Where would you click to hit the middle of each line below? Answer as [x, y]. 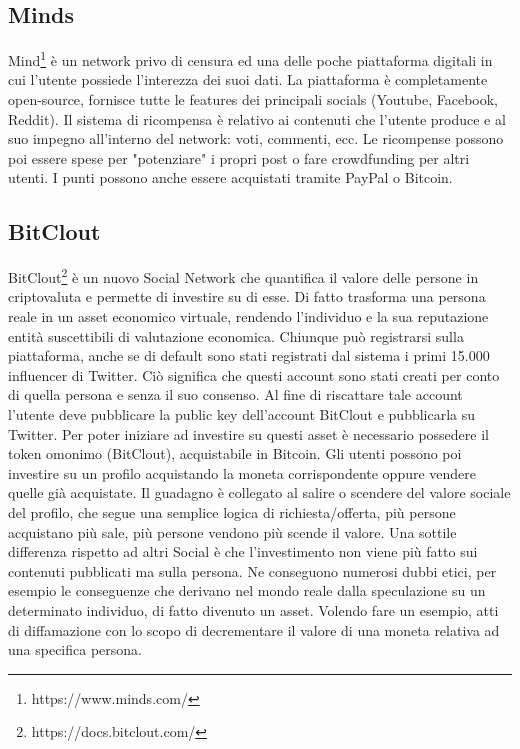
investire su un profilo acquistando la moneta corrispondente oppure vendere [242, 472]
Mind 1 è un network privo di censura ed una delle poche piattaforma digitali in [250, 58]
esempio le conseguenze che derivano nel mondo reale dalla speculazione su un [247, 590]
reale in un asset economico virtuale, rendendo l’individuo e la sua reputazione [248, 316]
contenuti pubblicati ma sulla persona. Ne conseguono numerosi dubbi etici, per [252, 570]
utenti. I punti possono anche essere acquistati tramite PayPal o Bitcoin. [230, 177]
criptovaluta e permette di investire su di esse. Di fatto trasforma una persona [247, 296]
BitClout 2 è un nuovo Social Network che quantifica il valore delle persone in [243, 275]
